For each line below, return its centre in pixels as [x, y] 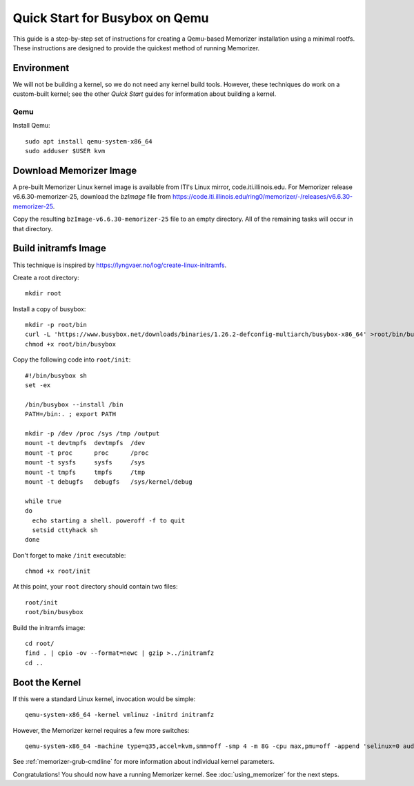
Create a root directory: [46, 277]
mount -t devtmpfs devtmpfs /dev [85, 443]
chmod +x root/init [58, 571]
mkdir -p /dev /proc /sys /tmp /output [92, 434]
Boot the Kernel [47, 682]
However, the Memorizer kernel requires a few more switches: [101, 730]
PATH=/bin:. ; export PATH [71, 414]
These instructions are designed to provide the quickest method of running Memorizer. [136, 48]
